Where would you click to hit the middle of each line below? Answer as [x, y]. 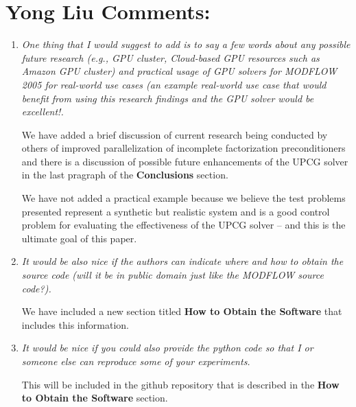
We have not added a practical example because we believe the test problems [183, 198]
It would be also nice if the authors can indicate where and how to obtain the [182, 261]
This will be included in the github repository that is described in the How [180, 384]
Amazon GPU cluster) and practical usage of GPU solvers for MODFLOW [179, 71]
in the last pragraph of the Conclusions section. [125, 175]
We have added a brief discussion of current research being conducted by [175, 134]
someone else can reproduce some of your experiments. [136, 361]
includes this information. [75, 324]
